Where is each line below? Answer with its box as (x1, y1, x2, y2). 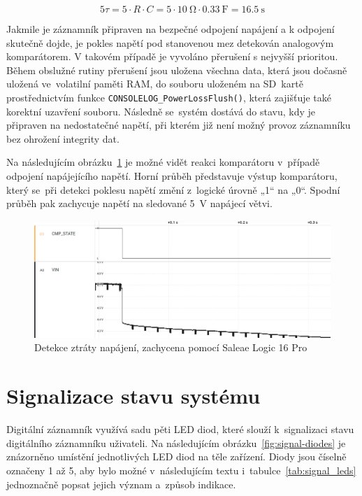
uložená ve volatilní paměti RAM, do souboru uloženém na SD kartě (6, 76, 303, 91)
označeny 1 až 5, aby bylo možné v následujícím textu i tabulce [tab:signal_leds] (6, 462, 356, 477)
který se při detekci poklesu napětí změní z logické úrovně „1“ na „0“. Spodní (6, 182, 340, 197)
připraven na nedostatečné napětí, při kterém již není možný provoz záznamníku (6, 118, 351, 132)
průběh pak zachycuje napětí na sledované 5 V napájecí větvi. (6, 196, 273, 211)
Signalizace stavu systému (6, 381, 261, 410)
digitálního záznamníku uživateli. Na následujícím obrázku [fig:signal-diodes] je (6, 435, 346, 450)
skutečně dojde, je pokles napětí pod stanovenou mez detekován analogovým (6, 35, 334, 50)
